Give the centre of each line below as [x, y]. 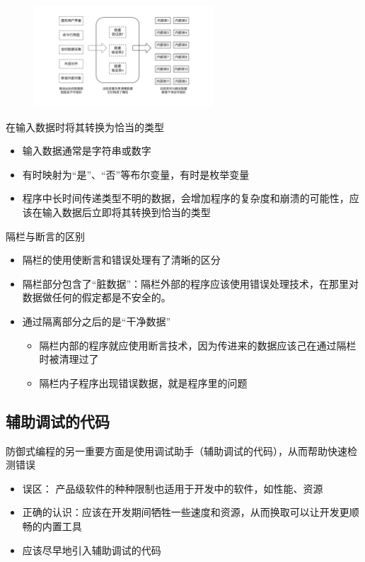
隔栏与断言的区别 [45, 236]
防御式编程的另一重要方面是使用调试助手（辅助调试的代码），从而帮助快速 [176, 450]
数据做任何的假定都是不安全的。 [97, 297]
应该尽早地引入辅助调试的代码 [92, 550]
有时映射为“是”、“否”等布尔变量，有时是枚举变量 [136, 174]
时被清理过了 [69, 359]
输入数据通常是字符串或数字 [87, 151]
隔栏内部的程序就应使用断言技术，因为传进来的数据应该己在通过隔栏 [198, 345]
